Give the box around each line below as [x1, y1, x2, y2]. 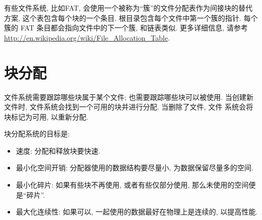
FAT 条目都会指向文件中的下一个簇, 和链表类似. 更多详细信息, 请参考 [20, 22, 248, 33]
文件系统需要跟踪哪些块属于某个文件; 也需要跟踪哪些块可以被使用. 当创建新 [4, 91, 254, 102]
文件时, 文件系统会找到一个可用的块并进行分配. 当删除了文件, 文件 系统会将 [4, 101, 253, 112]
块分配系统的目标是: [4, 128, 70, 139]
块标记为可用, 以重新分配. [4, 111, 89, 122]
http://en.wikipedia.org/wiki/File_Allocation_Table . [4, 32, 170, 43]
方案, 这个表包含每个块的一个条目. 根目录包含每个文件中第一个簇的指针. [4, 12, 241, 23]
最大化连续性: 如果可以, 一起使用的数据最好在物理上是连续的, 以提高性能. [16, 206, 258, 217]
